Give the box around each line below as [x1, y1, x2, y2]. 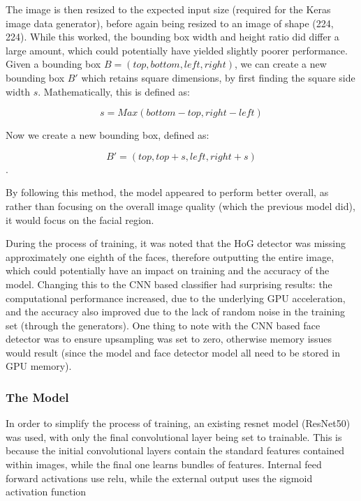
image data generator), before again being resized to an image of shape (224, [6, 15, 334, 30]
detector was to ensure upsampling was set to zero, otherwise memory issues [6, 331, 332, 346]
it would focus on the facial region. [6, 212, 154, 227]
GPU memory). [6, 359, 72, 373]
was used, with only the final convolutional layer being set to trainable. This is [6, 429, 342, 444]
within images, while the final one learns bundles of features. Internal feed [6, 457, 322, 472]
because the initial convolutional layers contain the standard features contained [6, 443, 344, 458]
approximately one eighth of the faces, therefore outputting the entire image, [6, 249, 334, 264]
